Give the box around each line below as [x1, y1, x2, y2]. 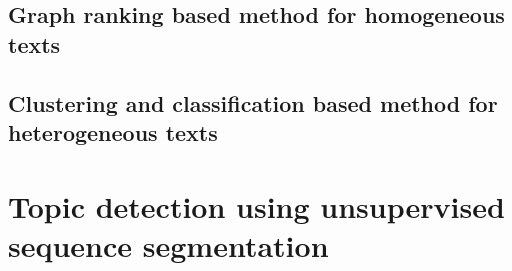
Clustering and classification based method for [8, 87, 498, 118]
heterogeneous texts [8, 116, 218, 147]
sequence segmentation [8, 224, 329, 265]
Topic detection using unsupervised [8, 185, 505, 226]
